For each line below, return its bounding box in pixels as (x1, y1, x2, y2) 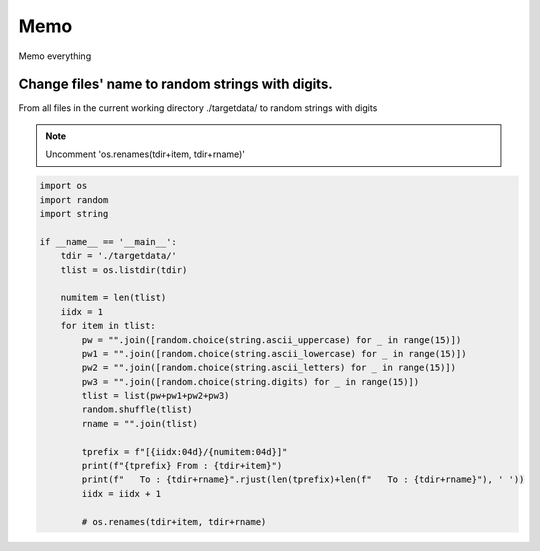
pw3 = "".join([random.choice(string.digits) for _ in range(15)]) (81, 376, 420, 387)
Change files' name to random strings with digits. (18, 76, 334, 93)
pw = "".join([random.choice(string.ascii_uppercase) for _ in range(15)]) (81, 334, 462, 345)
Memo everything (18, 50, 92, 62)
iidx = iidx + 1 (81, 488, 162, 499)
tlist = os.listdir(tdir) (60, 264, 188, 275)
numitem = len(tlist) (60, 292, 167, 304)
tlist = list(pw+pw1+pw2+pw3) (81, 390, 230, 402)
